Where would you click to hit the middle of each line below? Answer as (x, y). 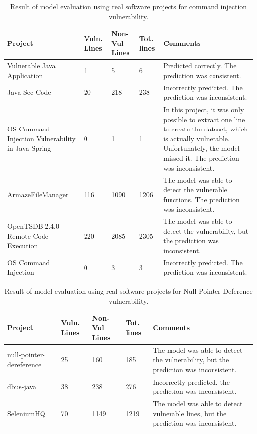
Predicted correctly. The (200, 65)
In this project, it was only (204, 109)
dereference (24, 365)
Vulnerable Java (32, 65)
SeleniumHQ (26, 413)
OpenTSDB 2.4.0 (34, 226)
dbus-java (22, 386)
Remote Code (28, 236)
